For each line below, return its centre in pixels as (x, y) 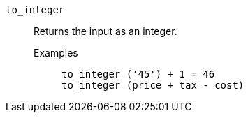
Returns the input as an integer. (105, 31)
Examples (56, 53)
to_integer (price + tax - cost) (153, 85)
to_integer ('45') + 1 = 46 (138, 74)
